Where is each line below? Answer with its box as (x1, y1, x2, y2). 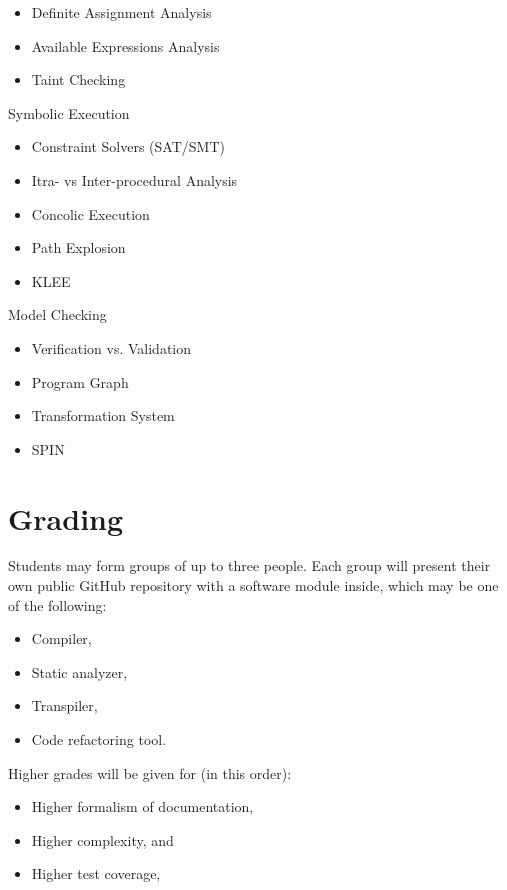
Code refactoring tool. (31, 729, 167, 749)
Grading (8, 497, 124, 538)
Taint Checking (31, 69, 126, 90)
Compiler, (31, 628, 92, 649)
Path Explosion (31, 237, 126, 258)
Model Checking (8, 304, 107, 325)
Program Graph (31, 371, 129, 392)
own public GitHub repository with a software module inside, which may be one (8, 575, 499, 596)
